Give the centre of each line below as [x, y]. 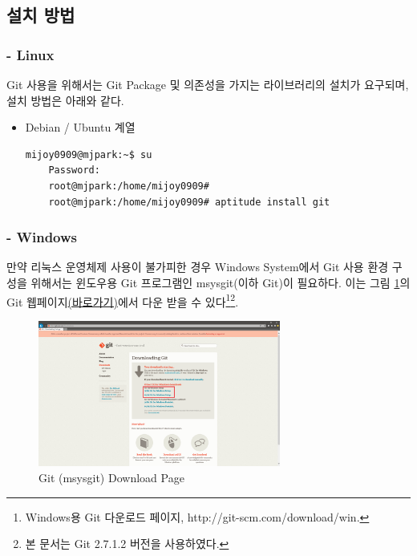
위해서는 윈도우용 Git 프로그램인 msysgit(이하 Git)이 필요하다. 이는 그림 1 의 [221, 282]
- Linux [30, 54]
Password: [74, 170]
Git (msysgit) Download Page [111, 478]
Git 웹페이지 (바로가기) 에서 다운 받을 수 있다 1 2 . [123, 300]
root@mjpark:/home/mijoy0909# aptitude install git [189, 202]
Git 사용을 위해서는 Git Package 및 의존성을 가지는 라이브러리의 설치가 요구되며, [208, 84]
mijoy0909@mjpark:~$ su [89, 154]
